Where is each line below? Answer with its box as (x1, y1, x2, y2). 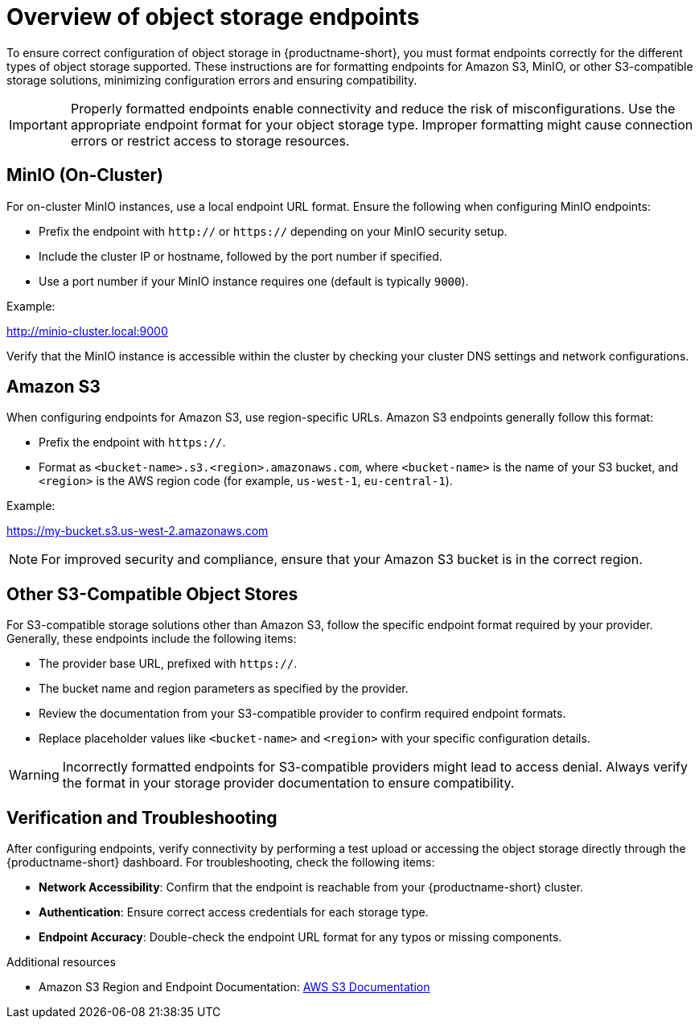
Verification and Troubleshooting (6, 807, 278, 828)
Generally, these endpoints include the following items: (6, 632, 297, 646)
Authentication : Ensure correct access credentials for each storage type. (39, 905, 429, 920)
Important (9, 116, 68, 133)
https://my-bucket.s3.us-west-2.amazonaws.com (6, 524, 269, 538)
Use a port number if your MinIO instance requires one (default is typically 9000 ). (39, 274, 469, 288)
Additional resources (6, 955, 116, 969)
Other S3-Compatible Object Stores (6, 583, 298, 604)
